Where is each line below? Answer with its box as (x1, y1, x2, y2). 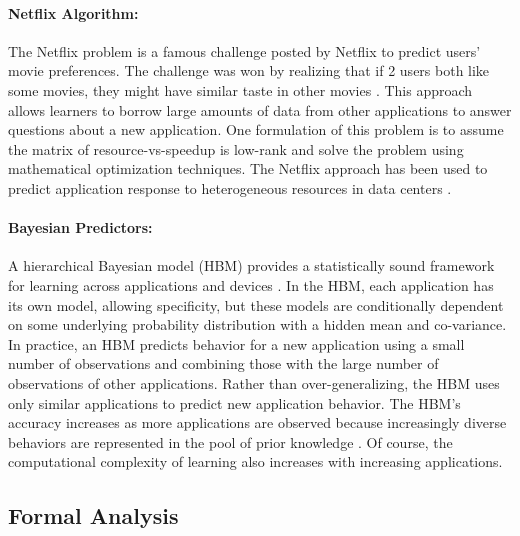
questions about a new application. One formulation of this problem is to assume (8, 119, 504, 140)
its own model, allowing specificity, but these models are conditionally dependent (8, 294, 504, 315)
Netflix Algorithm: (8, 2, 139, 23)
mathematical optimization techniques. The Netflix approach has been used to (8, 158, 488, 179)
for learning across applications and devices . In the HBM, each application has (8, 274, 494, 295)
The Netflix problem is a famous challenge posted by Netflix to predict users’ (8, 40, 481, 61)
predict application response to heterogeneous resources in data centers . (8, 177, 452, 198)
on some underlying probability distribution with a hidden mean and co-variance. (8, 314, 507, 335)
